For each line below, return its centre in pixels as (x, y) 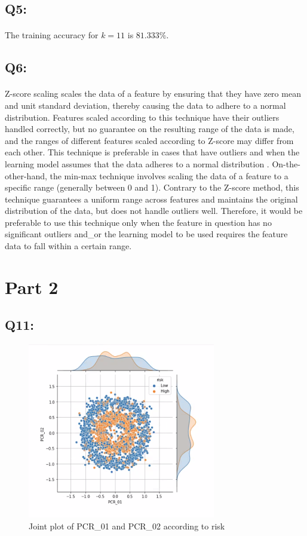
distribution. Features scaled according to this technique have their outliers (142, 117)
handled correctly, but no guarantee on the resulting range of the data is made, (150, 129)
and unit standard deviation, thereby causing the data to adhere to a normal (145, 105)
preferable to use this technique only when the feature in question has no (138, 222)
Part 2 (32, 287)
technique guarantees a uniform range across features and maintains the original (151, 199)
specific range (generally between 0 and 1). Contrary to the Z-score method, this (152, 187)
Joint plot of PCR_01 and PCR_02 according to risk (127, 526)
